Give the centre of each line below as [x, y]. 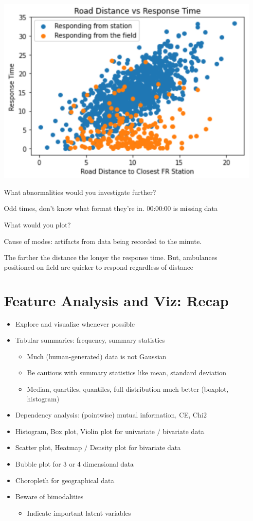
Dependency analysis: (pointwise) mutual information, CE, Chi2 [111, 415]
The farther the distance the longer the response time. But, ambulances [111, 257]
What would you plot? [37, 225]
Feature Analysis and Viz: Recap [117, 300]
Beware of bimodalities [49, 496]
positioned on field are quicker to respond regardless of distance [99, 267]
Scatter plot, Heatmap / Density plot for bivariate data [98, 447]
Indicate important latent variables [79, 512]
